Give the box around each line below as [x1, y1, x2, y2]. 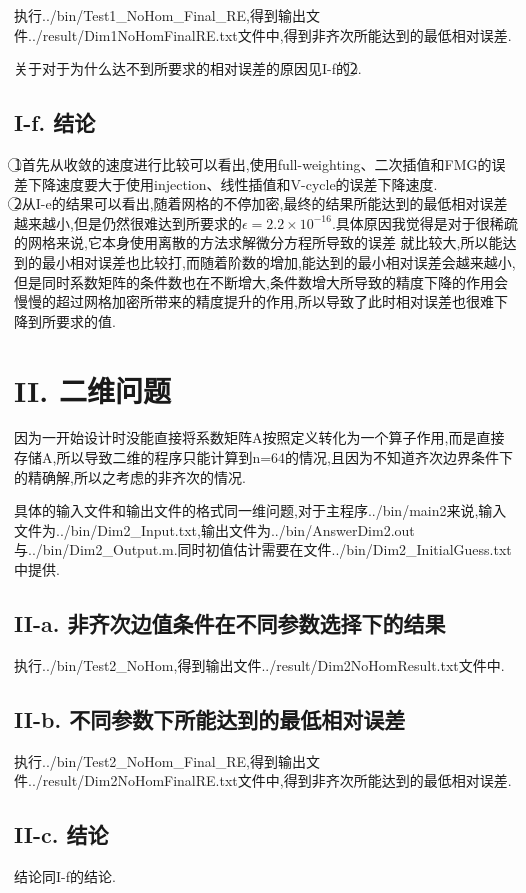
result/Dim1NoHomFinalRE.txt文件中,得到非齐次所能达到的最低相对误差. [42, 24, 512, 45]
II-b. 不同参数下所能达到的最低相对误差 [14, 703, 406, 734]
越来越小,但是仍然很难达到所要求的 [14, 212, 242, 233]
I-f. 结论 [14, 107, 96, 138]
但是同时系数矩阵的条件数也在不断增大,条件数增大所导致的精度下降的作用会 [14, 271, 508, 292]
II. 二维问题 [14, 369, 171, 410]
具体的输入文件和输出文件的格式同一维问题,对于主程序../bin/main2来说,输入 [14, 500, 507, 521]
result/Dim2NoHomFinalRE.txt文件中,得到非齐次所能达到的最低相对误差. [42, 770, 512, 791]
